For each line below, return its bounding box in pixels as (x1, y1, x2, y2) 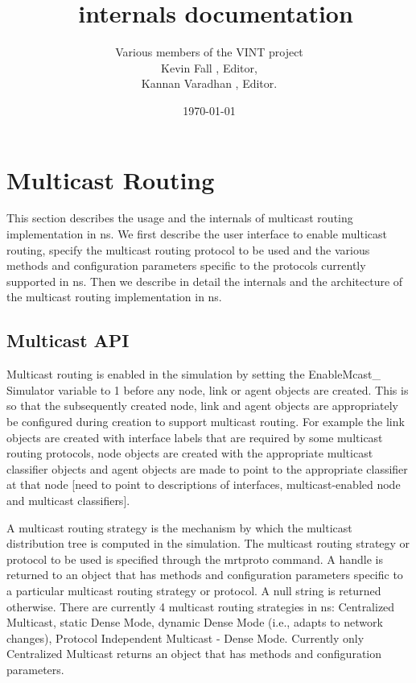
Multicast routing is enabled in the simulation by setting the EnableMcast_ (6, 366, 381, 383)
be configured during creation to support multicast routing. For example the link (6, 412, 405, 429)
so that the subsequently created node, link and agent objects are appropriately (6, 397, 398, 414)
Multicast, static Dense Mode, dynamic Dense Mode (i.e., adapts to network (6, 614, 383, 631)
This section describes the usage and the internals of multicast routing (6, 209, 353, 226)
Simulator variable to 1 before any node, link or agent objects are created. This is (6, 381, 409, 398)
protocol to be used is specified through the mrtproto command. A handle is (6, 550, 383, 567)
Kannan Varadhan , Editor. (141, 75, 278, 92)
